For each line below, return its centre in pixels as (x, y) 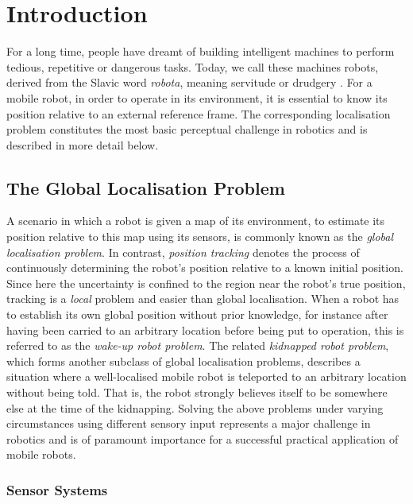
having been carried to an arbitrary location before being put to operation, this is (205, 330)
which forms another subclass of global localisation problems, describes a (183, 361)
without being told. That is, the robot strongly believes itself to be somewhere (197, 392)
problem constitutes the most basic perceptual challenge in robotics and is (187, 129)
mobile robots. (41, 454)
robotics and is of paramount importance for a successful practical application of (203, 438)
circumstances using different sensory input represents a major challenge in (189, 423)
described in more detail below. (83, 144)
